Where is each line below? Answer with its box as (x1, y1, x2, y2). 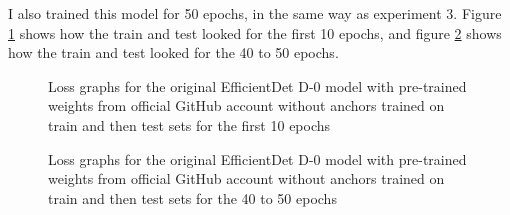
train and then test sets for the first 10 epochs (48, 114, 331, 135)
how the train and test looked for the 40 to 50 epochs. (8, 42, 339, 63)
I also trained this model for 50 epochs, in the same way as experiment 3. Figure (8, 3, 502, 23)
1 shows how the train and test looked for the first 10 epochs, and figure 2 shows (8, 22, 502, 43)
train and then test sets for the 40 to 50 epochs (48, 187, 337, 208)
